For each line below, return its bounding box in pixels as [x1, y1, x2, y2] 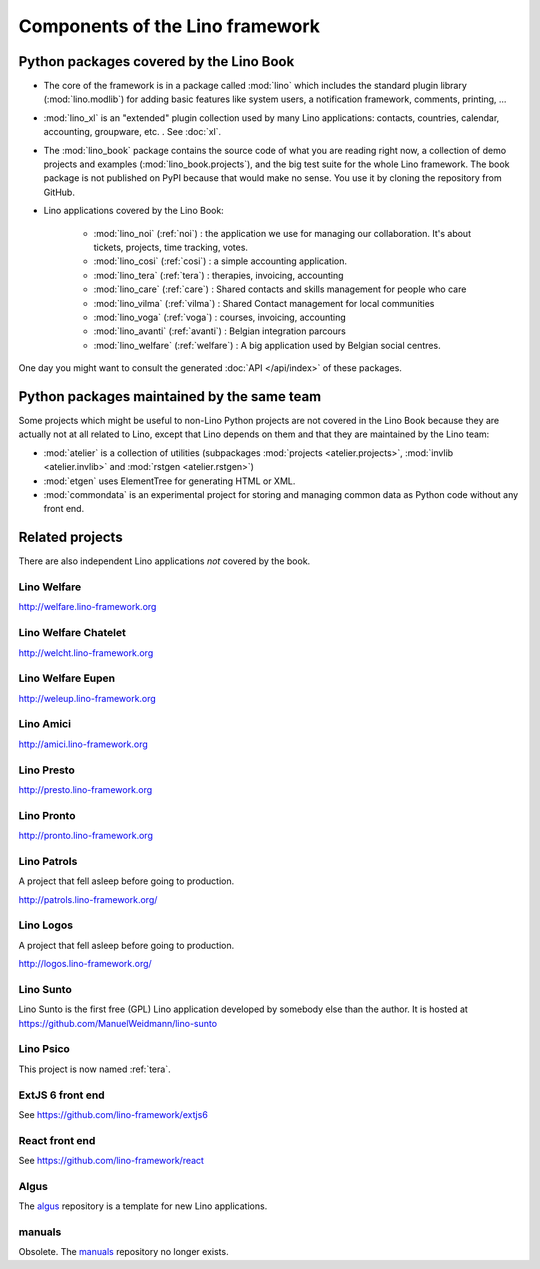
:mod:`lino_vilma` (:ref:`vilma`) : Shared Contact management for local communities [93, 297, 435, 309]
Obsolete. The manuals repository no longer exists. [18, 1246, 229, 1258]
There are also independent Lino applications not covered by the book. [18, 555, 311, 567]
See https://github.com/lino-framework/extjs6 [18, 1108, 209, 1120]
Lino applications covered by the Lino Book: [43, 205, 224, 217]
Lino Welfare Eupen [18, 671, 116, 685]
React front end [18, 1133, 96, 1147]
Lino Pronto [18, 808, 76, 822]
